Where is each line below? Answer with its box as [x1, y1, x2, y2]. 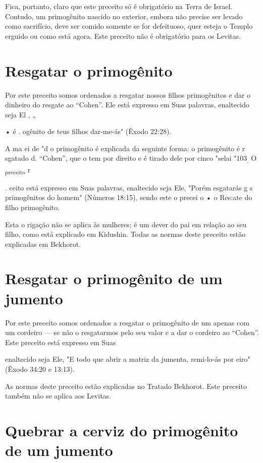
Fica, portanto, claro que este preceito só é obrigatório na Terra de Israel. [5, 1, 233, 11]
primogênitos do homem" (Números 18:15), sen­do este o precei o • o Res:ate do [5, 192, 252, 203]
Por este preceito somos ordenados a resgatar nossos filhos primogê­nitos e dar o [5, 89, 251, 100]
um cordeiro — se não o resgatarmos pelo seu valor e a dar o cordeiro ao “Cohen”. [5, 327, 259, 338]
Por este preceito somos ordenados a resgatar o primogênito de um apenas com [5, 317, 249, 327]
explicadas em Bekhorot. [5, 238, 81, 249]
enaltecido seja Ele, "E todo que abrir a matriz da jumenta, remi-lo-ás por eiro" [5, 354, 250, 364]
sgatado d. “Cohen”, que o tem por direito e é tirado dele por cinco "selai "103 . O [5, 153, 257, 165]
